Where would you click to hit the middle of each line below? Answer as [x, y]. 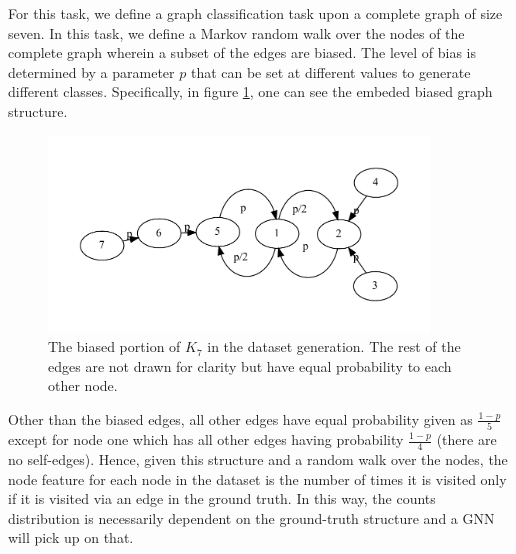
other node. [83, 385]
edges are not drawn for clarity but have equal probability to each [250, 365]
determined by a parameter [91, 71]
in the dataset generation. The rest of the [334, 346]
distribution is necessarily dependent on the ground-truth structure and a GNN [251, 517]
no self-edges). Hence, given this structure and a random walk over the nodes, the [258, 459]
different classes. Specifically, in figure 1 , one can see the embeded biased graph [250, 91]
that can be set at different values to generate [330, 71]
